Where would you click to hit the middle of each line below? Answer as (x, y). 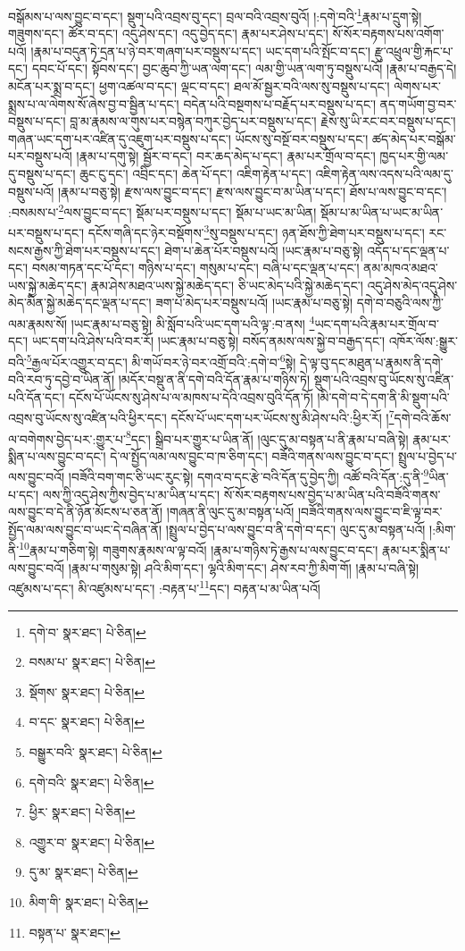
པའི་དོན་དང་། (37, 396)
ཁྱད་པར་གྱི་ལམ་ (414, 156)
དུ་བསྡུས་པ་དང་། (42, 173)
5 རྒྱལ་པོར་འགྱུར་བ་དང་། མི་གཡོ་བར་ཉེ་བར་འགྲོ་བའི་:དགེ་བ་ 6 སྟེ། (161, 360)
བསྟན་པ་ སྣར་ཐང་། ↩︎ (75, 932)
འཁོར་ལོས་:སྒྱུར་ (423, 341)
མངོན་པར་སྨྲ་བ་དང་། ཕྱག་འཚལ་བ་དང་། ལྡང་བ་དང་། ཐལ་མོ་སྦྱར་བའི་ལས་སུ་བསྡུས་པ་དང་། (199, 86)
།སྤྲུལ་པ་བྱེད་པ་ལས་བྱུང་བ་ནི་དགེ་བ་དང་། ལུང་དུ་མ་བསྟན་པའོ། (295, 529)
